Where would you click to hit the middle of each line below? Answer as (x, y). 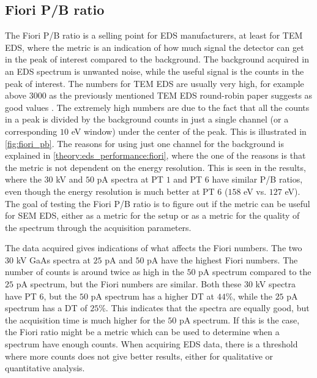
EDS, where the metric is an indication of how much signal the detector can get (155, 47)
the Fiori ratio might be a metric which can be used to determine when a (142, 332)
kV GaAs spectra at (53, 259)
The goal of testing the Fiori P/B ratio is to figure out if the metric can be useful (158, 203)
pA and (119, 259)
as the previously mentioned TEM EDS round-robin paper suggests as (181, 95)
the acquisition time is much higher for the (85, 319)
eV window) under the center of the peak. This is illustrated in (189, 131)
